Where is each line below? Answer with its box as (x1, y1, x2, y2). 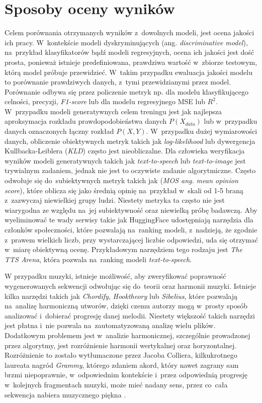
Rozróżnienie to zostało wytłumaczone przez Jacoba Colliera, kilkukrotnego (5, 350, 237, 360)
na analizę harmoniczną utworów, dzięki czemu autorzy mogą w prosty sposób (5, 300, 247, 311)
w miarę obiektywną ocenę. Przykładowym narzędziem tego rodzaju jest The (5, 244, 242, 255)
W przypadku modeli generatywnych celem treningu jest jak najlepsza (5, 106, 222, 116)
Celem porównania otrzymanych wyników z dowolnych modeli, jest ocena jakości (5, 27, 254, 38)
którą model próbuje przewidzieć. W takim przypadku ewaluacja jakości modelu (5, 66, 252, 77)
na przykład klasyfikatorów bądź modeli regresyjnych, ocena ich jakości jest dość (5, 47, 254, 57)
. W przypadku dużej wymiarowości (146, 126, 257, 136)
